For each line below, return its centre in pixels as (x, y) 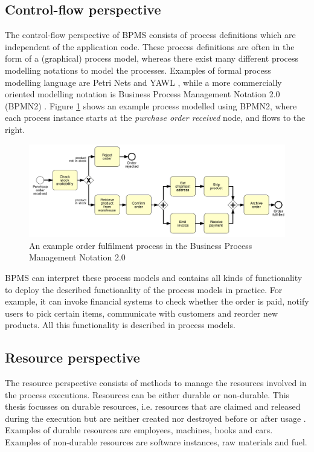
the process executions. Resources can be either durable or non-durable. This (147, 394)
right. (15, 129)
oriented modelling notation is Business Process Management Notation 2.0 (143, 94)
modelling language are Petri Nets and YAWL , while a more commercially (143, 82)
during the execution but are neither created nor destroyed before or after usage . (155, 418)
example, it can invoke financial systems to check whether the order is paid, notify (157, 301)
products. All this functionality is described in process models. (120, 325)
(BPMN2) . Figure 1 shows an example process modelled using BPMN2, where (151, 105)
